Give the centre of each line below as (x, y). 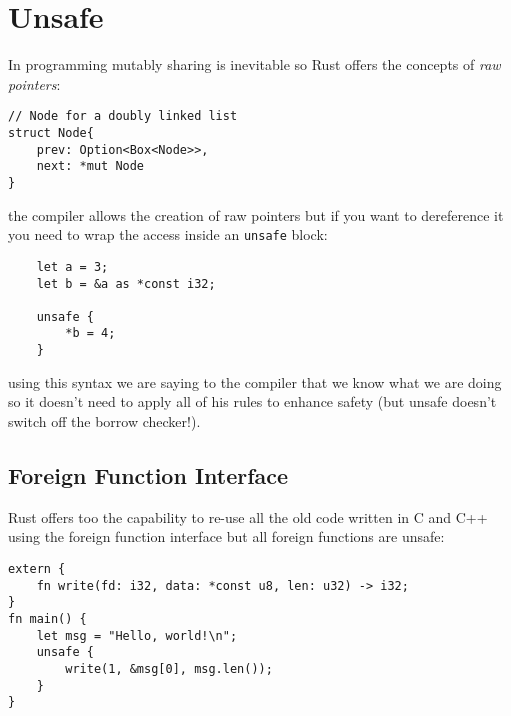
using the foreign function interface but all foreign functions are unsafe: (226, 536)
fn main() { (47, 618)
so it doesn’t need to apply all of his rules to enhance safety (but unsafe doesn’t (252, 401)
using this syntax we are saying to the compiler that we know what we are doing (255, 381)
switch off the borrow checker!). (104, 420)
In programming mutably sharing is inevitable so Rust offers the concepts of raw (254, 64)
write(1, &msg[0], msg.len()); (169, 668)
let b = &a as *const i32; (126, 283)
